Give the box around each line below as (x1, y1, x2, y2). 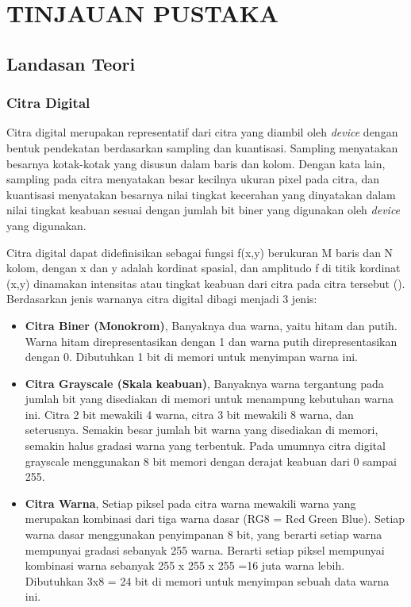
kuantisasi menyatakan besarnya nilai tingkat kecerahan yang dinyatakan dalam (6, 186, 396, 202)
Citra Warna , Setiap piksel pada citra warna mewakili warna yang (25, 494, 356, 511)
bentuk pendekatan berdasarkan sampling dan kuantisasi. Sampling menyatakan (6, 139, 398, 156)
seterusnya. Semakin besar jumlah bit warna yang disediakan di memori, (25, 421, 378, 438)
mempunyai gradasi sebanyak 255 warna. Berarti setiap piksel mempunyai (25, 541, 385, 558)
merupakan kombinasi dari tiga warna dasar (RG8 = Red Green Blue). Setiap (25, 510, 405, 527)
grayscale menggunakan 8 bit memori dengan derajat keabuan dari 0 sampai (25, 452, 397, 469)
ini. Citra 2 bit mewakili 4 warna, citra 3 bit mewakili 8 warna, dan (25, 405, 354, 422)
